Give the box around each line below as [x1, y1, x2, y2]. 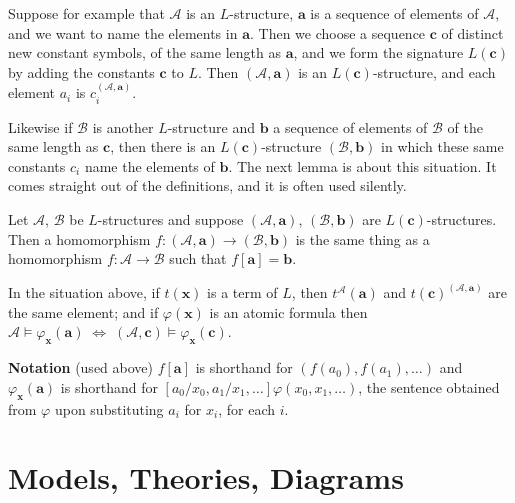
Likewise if [8, 116, 73, 137]
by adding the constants [8, 61, 155, 82]
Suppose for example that [8, 3, 165, 23]
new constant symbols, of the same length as [8, 42, 281, 63]
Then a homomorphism [8, 228, 151, 249]
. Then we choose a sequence [249, 22, 426, 43]
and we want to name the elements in [8, 22, 238, 43]
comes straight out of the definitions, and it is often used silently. [8, 175, 407, 196]
